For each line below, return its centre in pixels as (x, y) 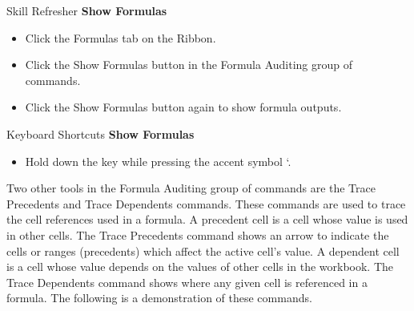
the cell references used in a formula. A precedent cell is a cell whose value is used (207, 219)
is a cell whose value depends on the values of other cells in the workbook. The (200, 267)
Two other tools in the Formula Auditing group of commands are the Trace (191, 188)
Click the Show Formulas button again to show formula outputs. (183, 107)
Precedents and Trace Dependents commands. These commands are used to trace (206, 203)
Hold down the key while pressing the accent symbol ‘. (158, 161)
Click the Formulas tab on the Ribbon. (121, 37)
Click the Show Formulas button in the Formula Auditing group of (189, 65)
